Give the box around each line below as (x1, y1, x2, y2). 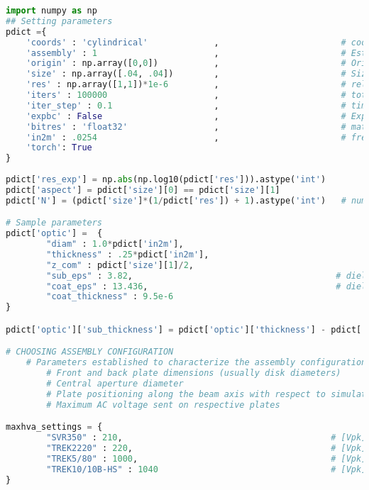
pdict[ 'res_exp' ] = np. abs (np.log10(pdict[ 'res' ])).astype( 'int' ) (6, 174, 326, 184)
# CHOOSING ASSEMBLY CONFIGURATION (6, 347, 174, 357)
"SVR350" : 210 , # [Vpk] (46, 433, 367, 443)
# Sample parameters (6, 218, 103, 228)
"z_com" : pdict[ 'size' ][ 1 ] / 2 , (46, 260, 194, 270)
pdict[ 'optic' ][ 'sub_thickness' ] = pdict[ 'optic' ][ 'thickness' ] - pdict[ (6, 324, 362, 335)
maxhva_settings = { (6, 422, 103, 433)
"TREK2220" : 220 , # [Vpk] (46, 443, 367, 453)
